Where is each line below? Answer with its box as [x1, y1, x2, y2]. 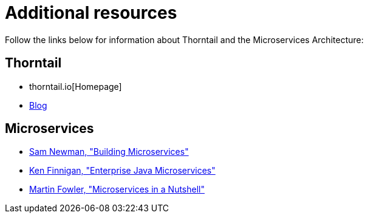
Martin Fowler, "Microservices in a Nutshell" [29, 184, 205, 195]
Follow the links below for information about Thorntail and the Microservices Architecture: [5, 34, 364, 45]
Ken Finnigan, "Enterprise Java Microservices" [29, 165, 216, 176]
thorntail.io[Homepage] [29, 81, 122, 92]
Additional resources [5, 2, 177, 23]
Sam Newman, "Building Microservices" [29, 146, 189, 157]
